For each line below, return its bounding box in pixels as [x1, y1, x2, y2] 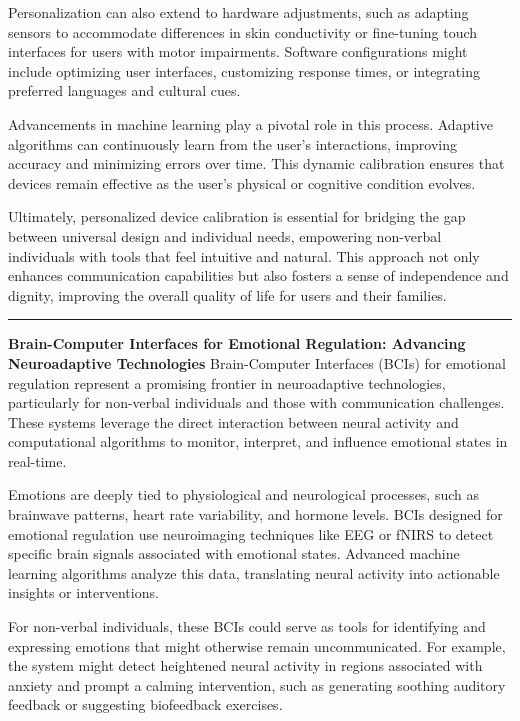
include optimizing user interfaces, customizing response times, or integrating [8, 60, 480, 81]
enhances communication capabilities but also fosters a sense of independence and [8, 265, 509, 286]
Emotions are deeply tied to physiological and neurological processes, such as [8, 484, 480, 505]
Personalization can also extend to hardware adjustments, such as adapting [8, 2, 469, 22]
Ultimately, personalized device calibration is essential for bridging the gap [8, 206, 466, 227]
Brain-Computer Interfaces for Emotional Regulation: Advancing [8, 333, 466, 354]
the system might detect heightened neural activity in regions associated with [8, 655, 483, 676]
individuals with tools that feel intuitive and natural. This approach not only [8, 245, 480, 266]
